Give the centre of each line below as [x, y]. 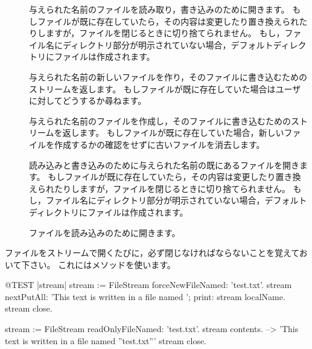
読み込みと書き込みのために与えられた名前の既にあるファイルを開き [164, 165]
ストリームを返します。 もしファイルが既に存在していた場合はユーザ [165, 88]
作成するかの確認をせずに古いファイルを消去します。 [159, 144]
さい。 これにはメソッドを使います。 [103, 264]
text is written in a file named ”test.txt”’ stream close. [106, 340]
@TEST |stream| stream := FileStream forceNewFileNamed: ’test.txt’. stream [148, 285]
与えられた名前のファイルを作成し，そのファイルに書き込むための [160, 120]
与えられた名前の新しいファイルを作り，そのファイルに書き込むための [168, 76]
